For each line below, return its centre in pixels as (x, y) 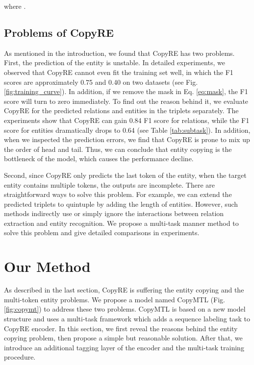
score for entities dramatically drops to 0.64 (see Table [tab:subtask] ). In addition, (127, 130)
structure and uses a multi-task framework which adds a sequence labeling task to (127, 318)
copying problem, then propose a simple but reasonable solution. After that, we (123, 338)
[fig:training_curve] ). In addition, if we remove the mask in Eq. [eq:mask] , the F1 (126, 91)
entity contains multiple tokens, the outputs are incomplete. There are (110, 184)
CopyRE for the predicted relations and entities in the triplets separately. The (121, 110)
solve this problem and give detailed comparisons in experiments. (102, 232)
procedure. (20, 357)
